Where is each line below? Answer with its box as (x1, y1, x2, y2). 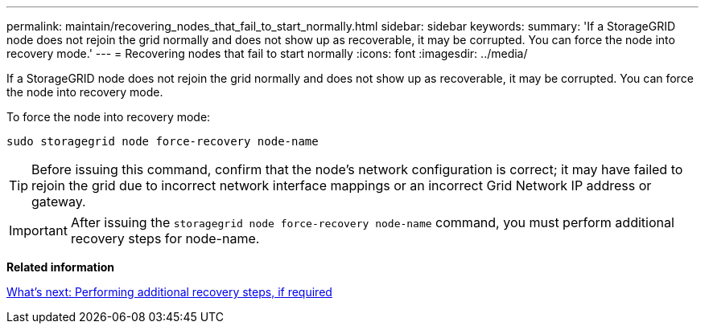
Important (9, 222, 68, 238)
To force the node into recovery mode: (6, 110, 211, 124)
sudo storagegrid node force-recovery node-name (6, 135, 319, 148)
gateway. (31, 194, 86, 210)
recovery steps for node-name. (70, 230, 260, 246)
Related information (6, 260, 115, 274)
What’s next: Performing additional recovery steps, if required (6, 285, 332, 299)
